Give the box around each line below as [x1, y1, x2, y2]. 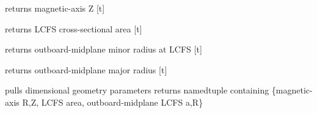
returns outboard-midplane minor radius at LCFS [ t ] [5, 43, 202, 56]
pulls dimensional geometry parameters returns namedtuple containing [5, 84, 269, 97]
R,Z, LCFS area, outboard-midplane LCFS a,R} [22, 95, 203, 108]
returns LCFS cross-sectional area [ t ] [5, 22, 142, 35]
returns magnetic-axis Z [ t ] [5, 2, 105, 14]
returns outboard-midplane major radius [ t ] [5, 63, 167, 76]
